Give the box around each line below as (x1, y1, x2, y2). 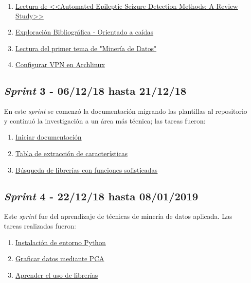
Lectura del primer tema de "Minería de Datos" (15, 43, 157, 53)
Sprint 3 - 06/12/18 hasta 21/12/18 (4, 83, 187, 98)
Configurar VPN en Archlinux (15, 59, 105, 70)
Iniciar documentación (15, 132, 82, 142)
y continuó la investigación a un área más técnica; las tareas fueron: (4, 115, 206, 125)
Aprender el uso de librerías (15, 269, 98, 280)
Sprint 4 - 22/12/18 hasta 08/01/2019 (4, 188, 198, 203)
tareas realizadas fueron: (4, 220, 76, 230)
